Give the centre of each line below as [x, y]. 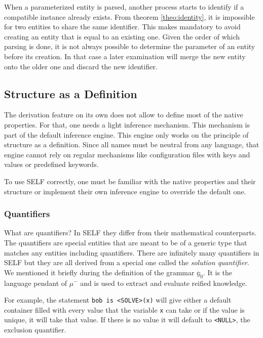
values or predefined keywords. [51, 164]
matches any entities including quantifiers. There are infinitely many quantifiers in [132, 252]
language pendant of [36, 283]
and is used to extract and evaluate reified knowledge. [164, 283]
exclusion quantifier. [35, 330]
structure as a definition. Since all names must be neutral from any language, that [132, 144]
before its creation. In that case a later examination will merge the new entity [125, 56]
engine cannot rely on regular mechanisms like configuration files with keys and [127, 154]
